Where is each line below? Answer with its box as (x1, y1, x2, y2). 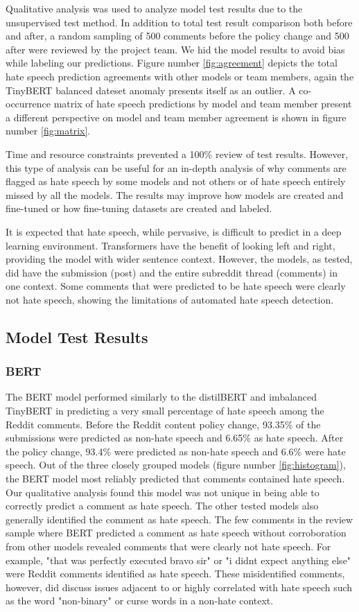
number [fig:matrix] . (6, 123, 91, 138)
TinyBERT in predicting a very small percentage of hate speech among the (6, 403, 324, 418)
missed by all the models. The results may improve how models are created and (6, 187, 344, 202)
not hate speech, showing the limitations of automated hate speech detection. (6, 292, 334, 306)
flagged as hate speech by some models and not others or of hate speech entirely (6, 174, 346, 189)
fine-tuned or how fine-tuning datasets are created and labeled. (6, 201, 272, 216)
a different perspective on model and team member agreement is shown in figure (6, 110, 347, 124)
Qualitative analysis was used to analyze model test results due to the (6, 1, 303, 15)
